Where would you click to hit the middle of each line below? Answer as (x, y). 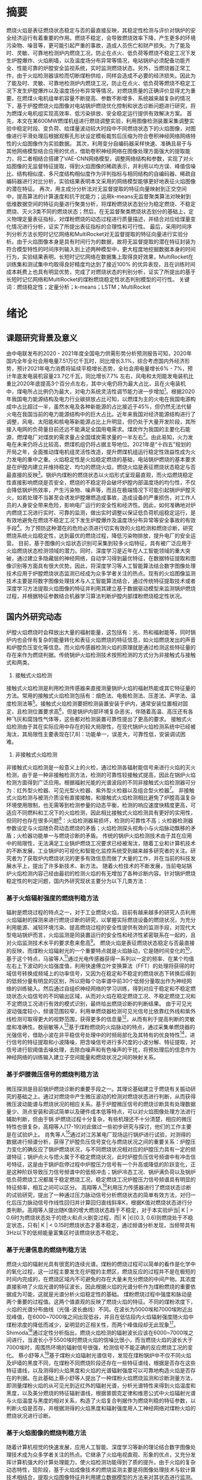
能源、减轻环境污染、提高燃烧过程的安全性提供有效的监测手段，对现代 (103, 927)
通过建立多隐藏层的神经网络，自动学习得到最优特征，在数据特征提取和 (103, 558)
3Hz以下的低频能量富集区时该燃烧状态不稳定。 (64, 1232)
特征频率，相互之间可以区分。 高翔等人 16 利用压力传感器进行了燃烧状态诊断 (99, 1187)
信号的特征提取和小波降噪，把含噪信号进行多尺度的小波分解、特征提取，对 (103, 1042)
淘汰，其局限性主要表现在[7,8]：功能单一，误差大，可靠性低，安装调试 (93, 734)
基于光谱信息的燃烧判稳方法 (46, 1249)
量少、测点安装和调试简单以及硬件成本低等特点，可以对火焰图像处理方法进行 (101, 1111)
